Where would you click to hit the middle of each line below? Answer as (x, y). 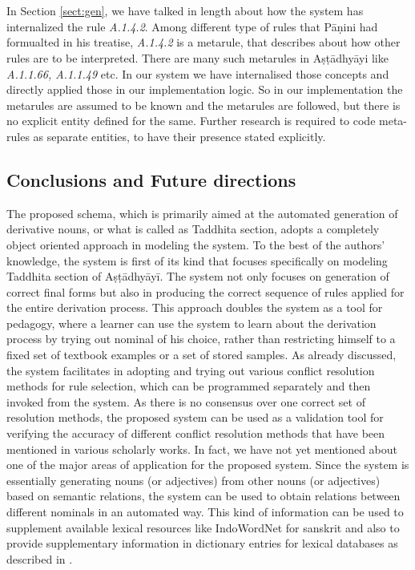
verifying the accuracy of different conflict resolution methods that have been (196, 433)
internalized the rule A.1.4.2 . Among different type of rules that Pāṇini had (192, 26)
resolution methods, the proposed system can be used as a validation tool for (195, 417)
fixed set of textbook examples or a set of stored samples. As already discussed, (201, 355)
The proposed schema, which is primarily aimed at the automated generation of (202, 213)
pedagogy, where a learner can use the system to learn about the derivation (191, 323)
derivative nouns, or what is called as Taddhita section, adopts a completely (193, 229)
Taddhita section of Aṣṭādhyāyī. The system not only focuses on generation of (198, 276)
